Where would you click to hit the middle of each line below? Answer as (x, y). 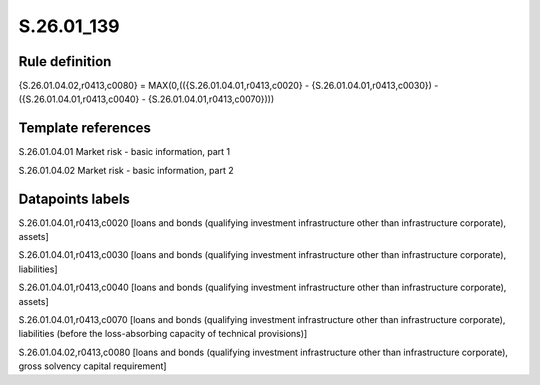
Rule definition (65, 61)
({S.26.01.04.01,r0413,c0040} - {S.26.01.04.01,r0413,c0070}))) (146, 99)
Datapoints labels (74, 198)
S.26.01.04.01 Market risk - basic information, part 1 (124, 152)
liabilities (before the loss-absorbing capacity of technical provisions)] (163, 334)
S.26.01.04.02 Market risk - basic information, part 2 (126, 170)
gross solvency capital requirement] (92, 366)
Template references (85, 128)
